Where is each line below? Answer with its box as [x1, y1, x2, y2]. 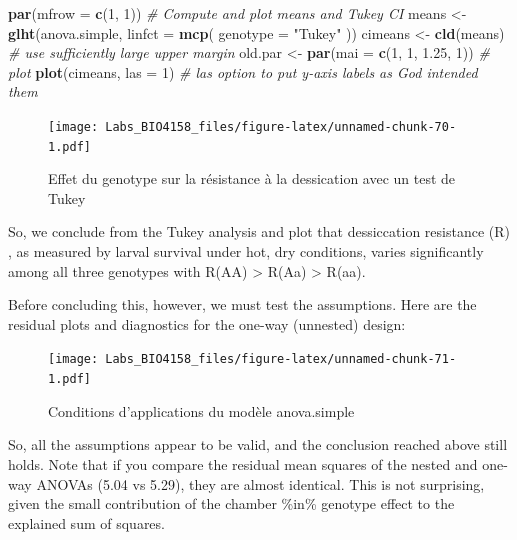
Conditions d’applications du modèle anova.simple [48, 400, 355, 421]
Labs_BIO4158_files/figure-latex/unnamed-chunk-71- [105, 352, 457, 367]
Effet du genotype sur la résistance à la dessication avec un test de [48, 168, 456, 189]
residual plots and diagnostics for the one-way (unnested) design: [8, 313, 406, 334]
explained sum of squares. [8, 512, 165, 533]
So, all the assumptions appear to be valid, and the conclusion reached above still [8, 434, 508, 455]
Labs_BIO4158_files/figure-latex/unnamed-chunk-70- [105, 119, 457, 134]
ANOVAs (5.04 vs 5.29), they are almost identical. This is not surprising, [36, 473, 485, 494]
